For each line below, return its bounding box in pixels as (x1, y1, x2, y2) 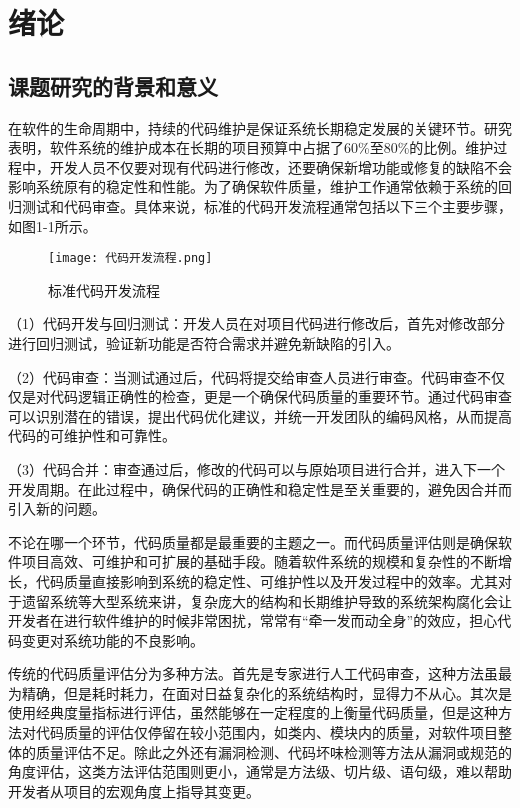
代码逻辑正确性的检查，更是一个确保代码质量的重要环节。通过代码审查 (49, 386, 512, 407)
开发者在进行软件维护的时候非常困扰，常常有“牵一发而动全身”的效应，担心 (8, 610, 498, 631)
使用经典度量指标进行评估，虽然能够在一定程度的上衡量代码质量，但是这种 (8, 702, 498, 723)
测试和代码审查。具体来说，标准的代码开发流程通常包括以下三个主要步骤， (21, 195, 512, 216)
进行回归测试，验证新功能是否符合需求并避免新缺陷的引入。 (8, 332, 400, 353)
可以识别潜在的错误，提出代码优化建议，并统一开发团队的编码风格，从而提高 (8, 405, 512, 426)
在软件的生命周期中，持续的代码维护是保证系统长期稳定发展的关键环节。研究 (8, 117, 512, 138)
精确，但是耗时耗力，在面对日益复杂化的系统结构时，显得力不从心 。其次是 (21, 682, 512, 703)
